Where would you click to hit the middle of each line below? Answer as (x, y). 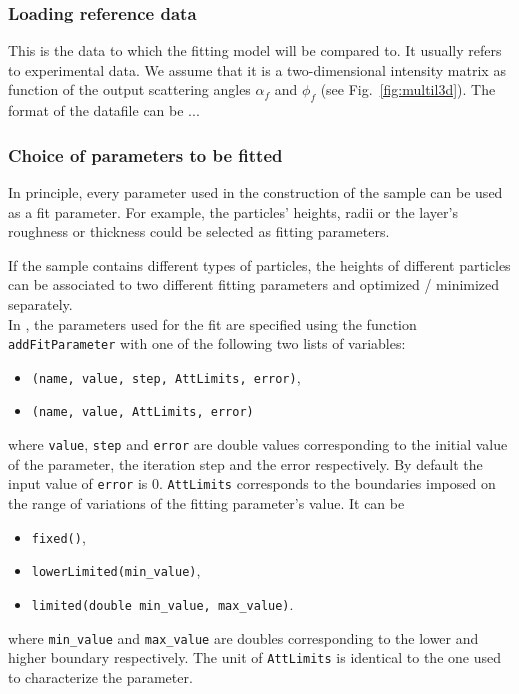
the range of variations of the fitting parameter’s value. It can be (206, 503)
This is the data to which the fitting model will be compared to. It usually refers (255, 50)
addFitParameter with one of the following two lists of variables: (207, 343)
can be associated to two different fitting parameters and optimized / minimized (254, 284)
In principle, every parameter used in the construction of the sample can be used (255, 192)
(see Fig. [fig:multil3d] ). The (408, 89)
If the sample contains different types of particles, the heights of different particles (259, 264)
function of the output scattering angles (129, 89)
